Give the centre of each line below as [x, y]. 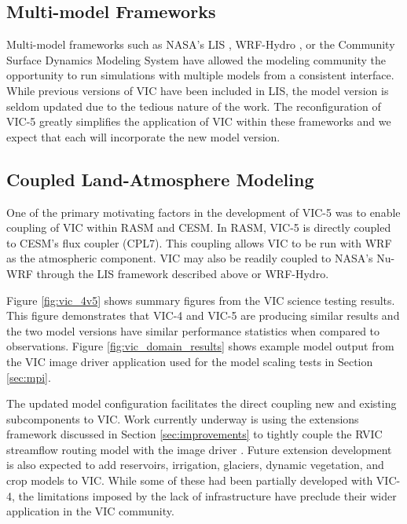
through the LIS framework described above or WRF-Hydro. [183, 273]
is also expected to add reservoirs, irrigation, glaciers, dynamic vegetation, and [195, 465]
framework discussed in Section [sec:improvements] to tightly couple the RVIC [194, 434]
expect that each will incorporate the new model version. [143, 136]
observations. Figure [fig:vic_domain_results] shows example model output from [200, 346]
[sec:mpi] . [29, 377]
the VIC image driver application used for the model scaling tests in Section [190, 361]
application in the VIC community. [90, 511]
